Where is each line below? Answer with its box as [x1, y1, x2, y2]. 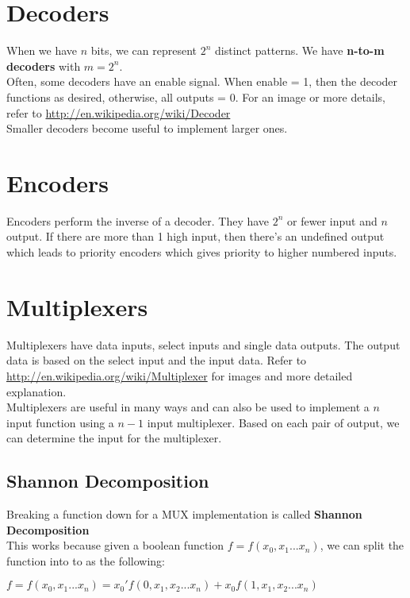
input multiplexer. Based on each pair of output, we [147, 414, 400, 430]
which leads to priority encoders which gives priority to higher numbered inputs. [6, 244, 397, 260]
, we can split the [320, 537, 404, 554]
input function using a [6, 414, 114, 430]
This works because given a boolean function [6, 537, 224, 554]
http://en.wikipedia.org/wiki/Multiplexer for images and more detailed [6, 367, 353, 384]
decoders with [6, 57, 81, 74]
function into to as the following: [6, 552, 165, 569]
